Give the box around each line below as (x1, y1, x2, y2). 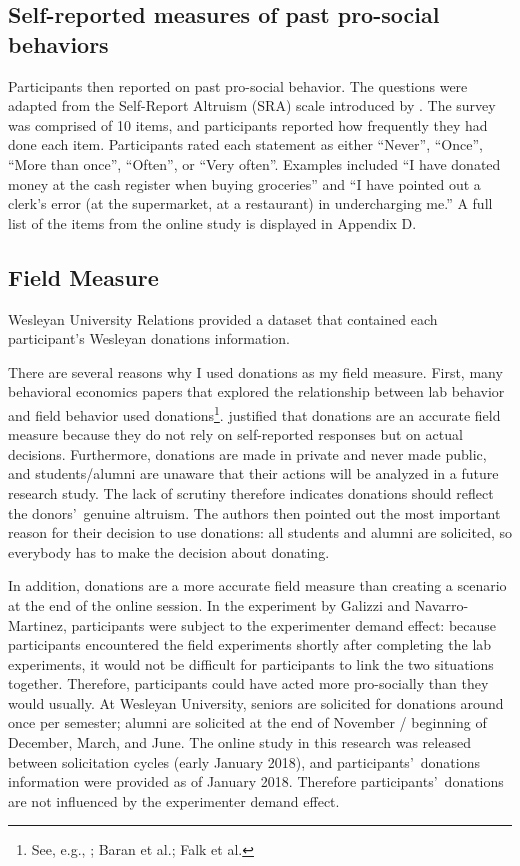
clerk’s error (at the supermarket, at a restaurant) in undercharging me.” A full (8, 193, 493, 214)
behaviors (8, 28, 109, 59)
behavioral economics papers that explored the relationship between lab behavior (8, 381, 505, 402)
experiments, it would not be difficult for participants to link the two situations (8, 653, 494, 674)
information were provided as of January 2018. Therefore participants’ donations (8, 771, 504, 792)
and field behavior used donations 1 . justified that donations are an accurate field (8, 401, 501, 425)
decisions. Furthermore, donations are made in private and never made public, (8, 443, 487, 464)
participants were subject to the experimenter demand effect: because (71, 614, 497, 635)
